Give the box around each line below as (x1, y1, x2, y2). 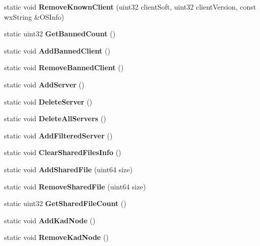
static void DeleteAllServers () (4, 113, 106, 124)
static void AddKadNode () (4, 215, 96, 225)
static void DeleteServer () (4, 96, 93, 107)
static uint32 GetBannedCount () (4, 28, 116, 39)
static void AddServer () (4, 79, 84, 89)
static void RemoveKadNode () (4, 232, 109, 242)
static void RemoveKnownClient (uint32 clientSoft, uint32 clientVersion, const (4, 2, 256, 12)
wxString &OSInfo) (4, 11, 64, 22)
